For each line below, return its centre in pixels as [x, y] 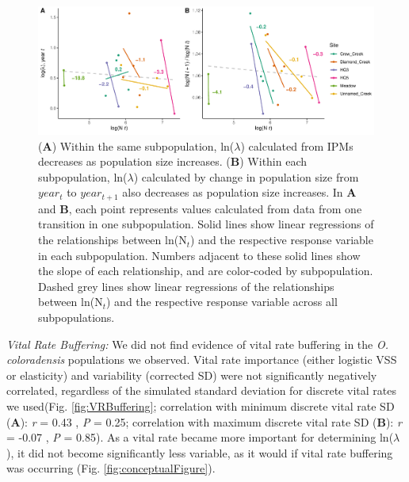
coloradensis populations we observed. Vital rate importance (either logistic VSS [202, 360]
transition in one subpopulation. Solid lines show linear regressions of [206, 224]
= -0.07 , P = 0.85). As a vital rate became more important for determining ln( [200, 437]
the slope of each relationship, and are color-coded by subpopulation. [206, 271]
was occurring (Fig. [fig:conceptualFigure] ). [111, 468]
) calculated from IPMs [297, 145]
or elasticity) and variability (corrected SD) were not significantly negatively [192, 375]
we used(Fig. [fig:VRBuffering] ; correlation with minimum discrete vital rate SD [201, 406]
